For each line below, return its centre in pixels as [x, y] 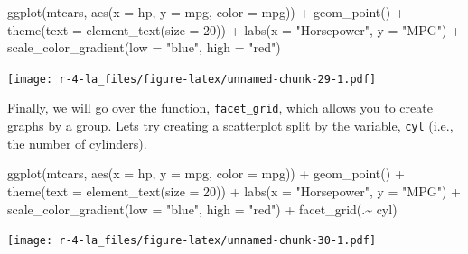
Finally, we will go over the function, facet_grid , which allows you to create [220, 108]
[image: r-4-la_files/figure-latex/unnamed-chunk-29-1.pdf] [192, 79]
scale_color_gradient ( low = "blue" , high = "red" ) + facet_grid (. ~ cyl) [202, 209]
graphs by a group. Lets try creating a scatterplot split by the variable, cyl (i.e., [230, 126]
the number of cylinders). [77, 143]
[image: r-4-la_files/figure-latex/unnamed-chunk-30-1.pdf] [192, 241]
